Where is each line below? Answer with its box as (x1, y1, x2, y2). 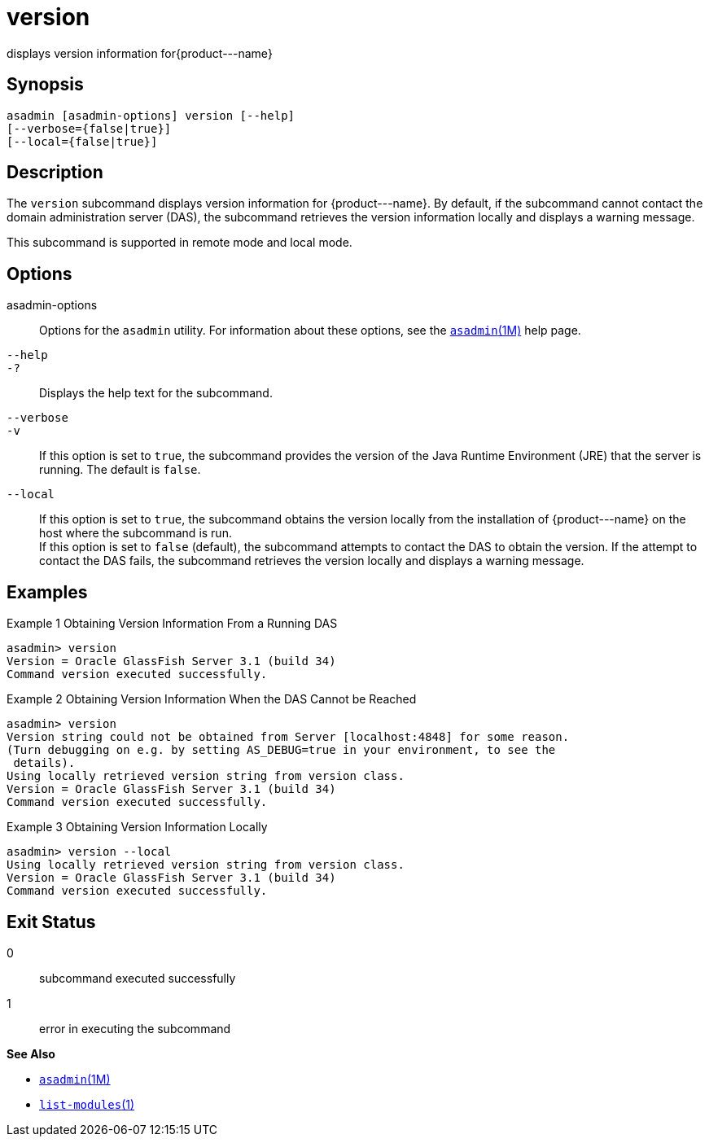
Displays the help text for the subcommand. (39, 386, 273, 401)
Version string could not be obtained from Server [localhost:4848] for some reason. (7, 730, 570, 744)
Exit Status (7, 911, 96, 932)
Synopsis (7, 74, 84, 95)
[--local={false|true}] (7, 134, 158, 148)
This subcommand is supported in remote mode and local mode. (7, 235, 352, 250)
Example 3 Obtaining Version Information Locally (7, 820, 268, 834)
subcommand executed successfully (39, 970, 236, 985)
